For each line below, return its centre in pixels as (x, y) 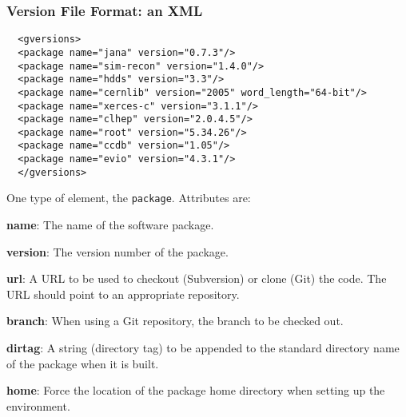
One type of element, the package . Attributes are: (129, 198)
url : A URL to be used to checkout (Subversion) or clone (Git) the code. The (197, 278)
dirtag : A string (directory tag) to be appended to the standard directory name (203, 348)
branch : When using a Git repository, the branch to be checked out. (175, 321)
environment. (38, 405)
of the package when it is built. (83, 363)
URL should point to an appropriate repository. (123, 294)
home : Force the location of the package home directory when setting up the (196, 390)
